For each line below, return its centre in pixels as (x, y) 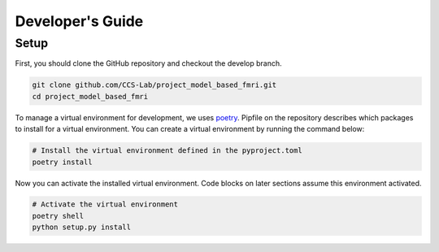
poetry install (62, 162)
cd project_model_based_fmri (90, 96)
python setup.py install (82, 227)
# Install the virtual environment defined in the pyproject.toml (167, 151)
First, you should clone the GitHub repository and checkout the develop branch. (148, 63)
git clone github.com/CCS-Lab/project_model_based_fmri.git (154, 85)
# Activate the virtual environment (105, 204)
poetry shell (58, 216)
